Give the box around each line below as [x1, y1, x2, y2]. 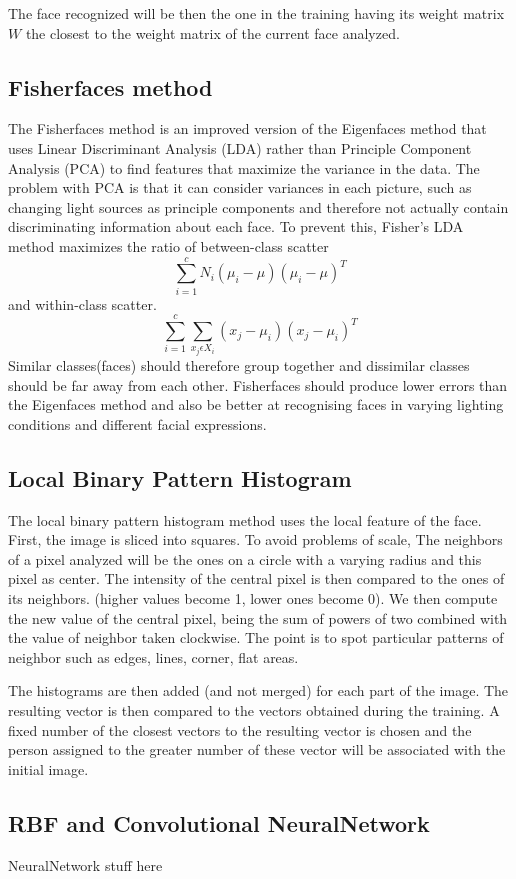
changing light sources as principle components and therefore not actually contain [8, 196, 509, 217]
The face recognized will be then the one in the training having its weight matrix [8, 3, 505, 23]
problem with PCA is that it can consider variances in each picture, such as [8, 177, 472, 198]
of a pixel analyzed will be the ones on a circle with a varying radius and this [8, 548, 482, 569]
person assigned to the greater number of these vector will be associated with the [8, 739, 506, 760]
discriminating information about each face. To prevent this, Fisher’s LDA [8, 216, 464, 237]
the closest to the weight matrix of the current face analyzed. [25, 22, 400, 43]
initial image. [8, 758, 89, 779]
